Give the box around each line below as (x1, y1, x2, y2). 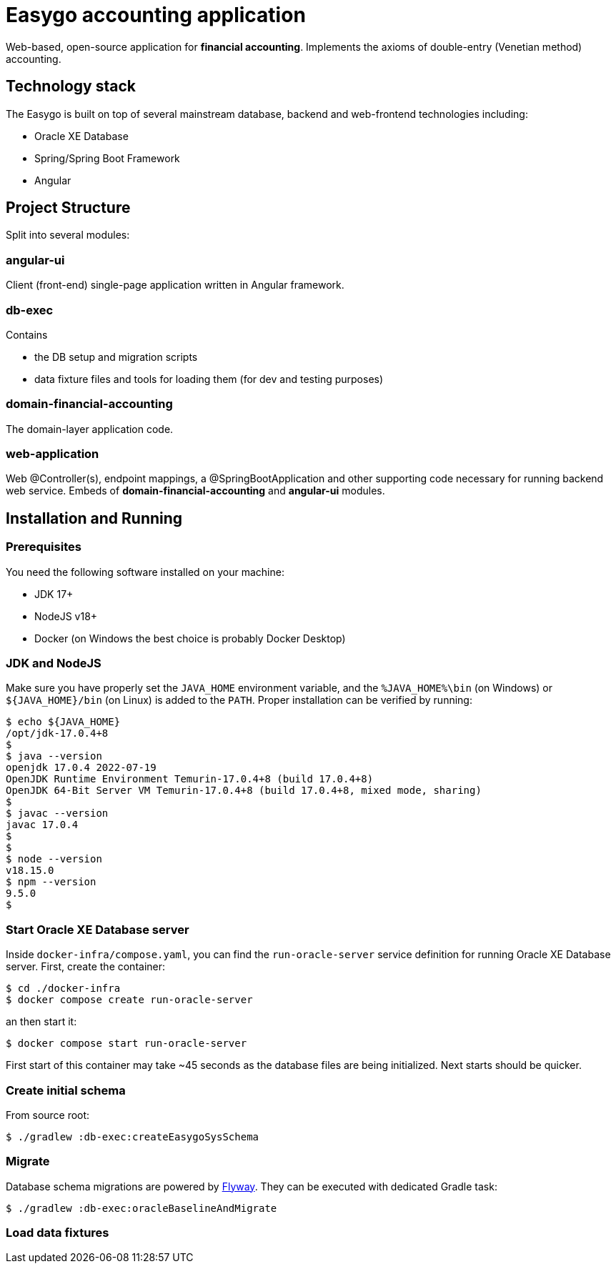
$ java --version (6, 750, 102, 762)
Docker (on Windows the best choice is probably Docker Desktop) (34, 632, 346, 645)
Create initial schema (6, 1083, 126, 1098)
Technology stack (6, 77, 136, 96)
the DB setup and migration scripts (34, 350, 198, 363)
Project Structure (6, 199, 131, 217)
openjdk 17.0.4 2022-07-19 (6, 762, 157, 774)
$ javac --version (6, 807, 109, 820)
